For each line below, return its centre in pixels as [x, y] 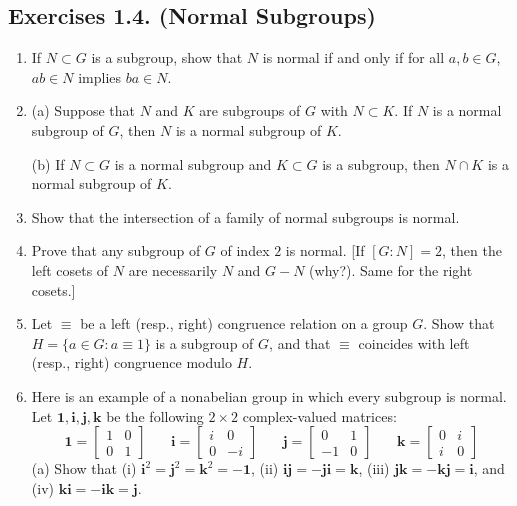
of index [245, 250]
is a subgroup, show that [167, 57]
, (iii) [374, 468]
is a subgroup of [204, 342]
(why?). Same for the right [391, 269]
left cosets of [70, 269]
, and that [300, 342]
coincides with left [414, 342]
